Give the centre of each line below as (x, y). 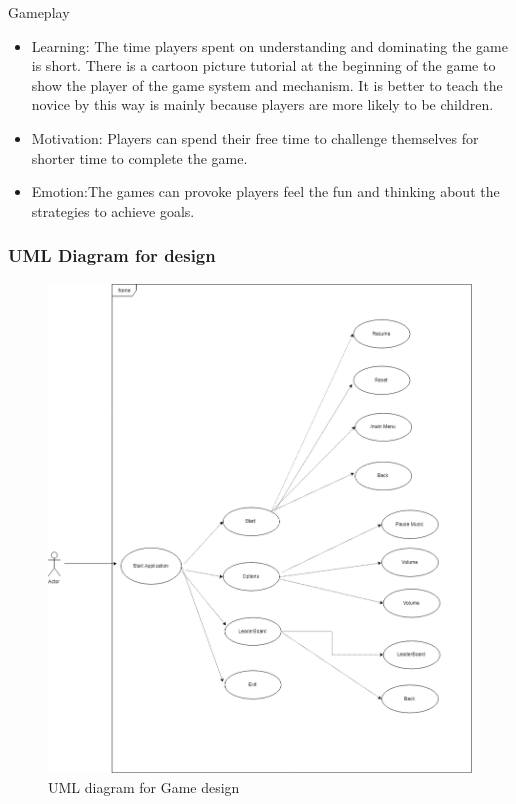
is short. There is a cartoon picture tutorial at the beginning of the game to (263, 65)
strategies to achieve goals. (113, 210)
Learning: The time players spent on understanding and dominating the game (269, 45)
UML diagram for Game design (144, 786)
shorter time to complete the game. (139, 157)
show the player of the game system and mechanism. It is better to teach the (267, 84)
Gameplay (39, 12)
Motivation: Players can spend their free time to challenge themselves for (255, 137)
